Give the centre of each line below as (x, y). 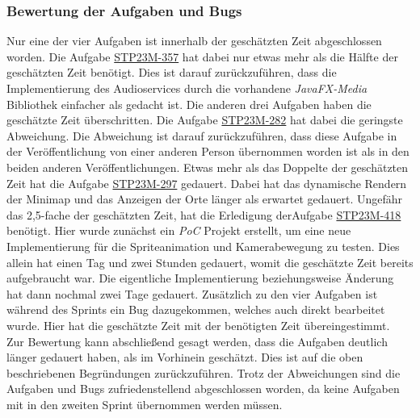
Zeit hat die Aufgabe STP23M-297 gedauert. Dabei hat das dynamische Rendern (207, 183)
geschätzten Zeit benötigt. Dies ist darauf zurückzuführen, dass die (172, 72)
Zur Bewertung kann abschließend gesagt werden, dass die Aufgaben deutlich (197, 341)
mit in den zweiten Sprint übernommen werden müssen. (145, 404)
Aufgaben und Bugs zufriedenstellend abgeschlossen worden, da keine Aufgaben (203, 389)
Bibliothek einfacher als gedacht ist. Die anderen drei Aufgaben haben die (189, 104)
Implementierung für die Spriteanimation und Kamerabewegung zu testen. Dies (203, 246)
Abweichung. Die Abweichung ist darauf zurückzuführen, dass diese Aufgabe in (202, 135)
